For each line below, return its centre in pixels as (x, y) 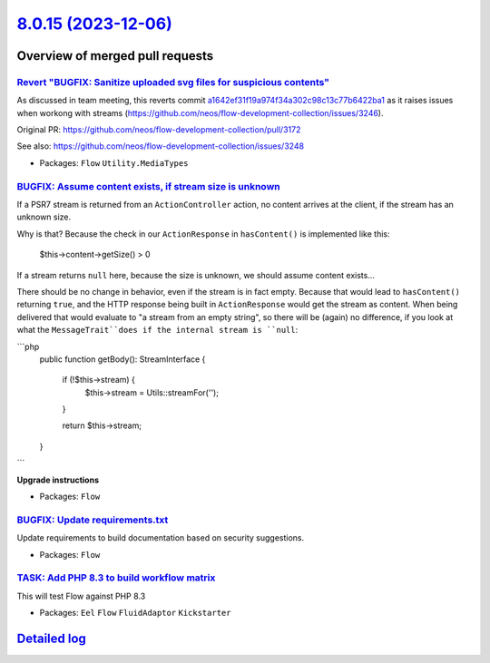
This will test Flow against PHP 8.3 (81, 596)
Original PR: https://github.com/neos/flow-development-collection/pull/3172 (159, 130)
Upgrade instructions (58, 480)
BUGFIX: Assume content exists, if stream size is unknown (148, 186)
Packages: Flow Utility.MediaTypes (114, 162)
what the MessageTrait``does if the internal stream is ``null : (157, 330)
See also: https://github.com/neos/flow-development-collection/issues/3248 (160, 146)
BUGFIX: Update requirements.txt (93, 520)
